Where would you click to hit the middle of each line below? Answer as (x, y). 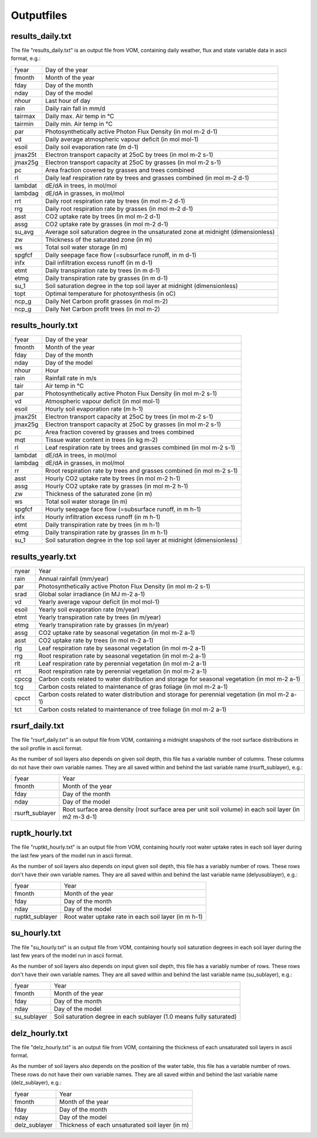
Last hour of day (68, 101)
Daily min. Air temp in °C (79, 123)
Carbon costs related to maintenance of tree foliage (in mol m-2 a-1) (133, 709)
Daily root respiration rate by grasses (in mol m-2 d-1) (119, 209)
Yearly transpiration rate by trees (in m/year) (100, 617)
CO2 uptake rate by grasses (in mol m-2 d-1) (107, 224)
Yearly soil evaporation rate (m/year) (89, 610)
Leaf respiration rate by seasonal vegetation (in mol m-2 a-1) (122, 648)
